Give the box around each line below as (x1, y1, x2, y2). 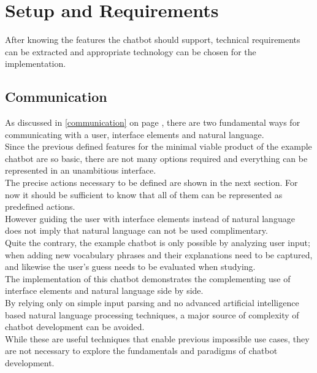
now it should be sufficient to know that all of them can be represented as (5, 188, 283, 201)
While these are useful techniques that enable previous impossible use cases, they (5, 332, 310, 345)
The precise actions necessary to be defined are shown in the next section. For (5, 176, 298, 189)
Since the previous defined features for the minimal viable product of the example (5, 140, 312, 153)
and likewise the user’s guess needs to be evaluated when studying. (5, 260, 256, 273)
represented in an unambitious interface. (5, 164, 156, 177)
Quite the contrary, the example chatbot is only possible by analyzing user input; (5, 236, 310, 249)
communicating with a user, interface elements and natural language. (5, 128, 264, 140)
